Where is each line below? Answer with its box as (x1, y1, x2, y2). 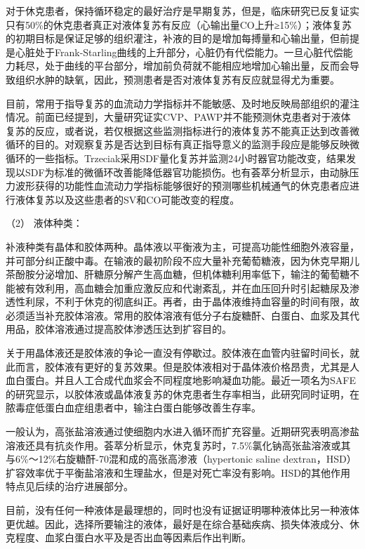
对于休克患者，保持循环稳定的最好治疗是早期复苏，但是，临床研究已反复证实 (6, 4, 359, 18)
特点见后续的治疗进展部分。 (6, 479, 133, 494)
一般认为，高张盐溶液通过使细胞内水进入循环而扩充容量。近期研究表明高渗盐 (6, 424, 359, 439)
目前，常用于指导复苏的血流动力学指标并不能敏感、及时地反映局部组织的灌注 (6, 95, 359, 110)
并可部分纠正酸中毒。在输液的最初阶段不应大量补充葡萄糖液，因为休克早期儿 (6, 253, 359, 267)
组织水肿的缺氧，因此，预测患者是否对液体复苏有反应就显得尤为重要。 (15, 72, 340, 86)
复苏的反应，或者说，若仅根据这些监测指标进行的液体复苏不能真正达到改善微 (6, 123, 359, 138)
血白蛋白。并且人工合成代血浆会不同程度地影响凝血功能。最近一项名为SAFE (6, 373, 356, 388)
